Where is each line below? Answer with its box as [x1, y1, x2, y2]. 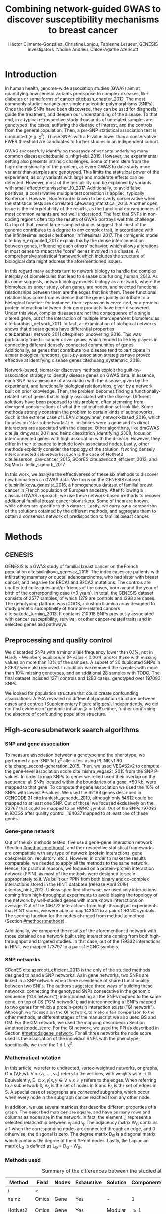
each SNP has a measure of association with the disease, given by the [5, 378, 148, 384]
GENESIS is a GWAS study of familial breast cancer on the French [5, 563, 139, 570]
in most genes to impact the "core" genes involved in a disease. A [5, 248, 139, 254]
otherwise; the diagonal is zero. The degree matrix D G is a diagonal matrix [5, 1131, 156, 1138]
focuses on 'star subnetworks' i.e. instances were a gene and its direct [5, 420, 149, 426]
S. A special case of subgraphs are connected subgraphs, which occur [5, 1089, 150, 1095]
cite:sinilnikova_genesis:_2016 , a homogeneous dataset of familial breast [5, 482, 153, 488]
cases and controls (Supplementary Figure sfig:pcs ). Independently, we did [5, 701, 159, 707]
